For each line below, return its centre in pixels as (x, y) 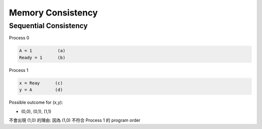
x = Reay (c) (41, 83)
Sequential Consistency (48, 26)
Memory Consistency (53, 13)
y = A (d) (41, 90)
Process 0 (19, 38)
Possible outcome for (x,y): (36, 102)
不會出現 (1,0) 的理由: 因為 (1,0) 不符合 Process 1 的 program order (75, 120)
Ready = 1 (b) (42, 57)
